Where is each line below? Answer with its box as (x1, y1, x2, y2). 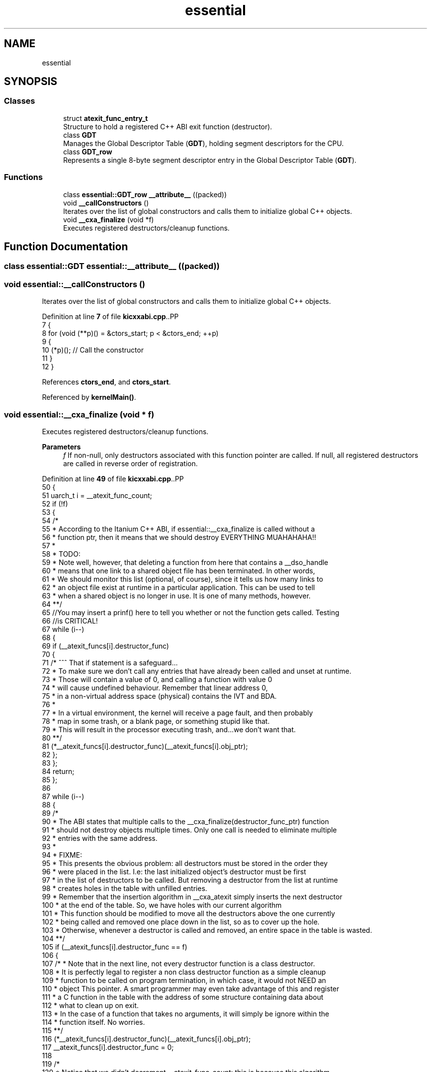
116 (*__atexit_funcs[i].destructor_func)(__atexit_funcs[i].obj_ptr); (42, 1034, 251, 1043)
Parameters (42, 442, 81, 451)
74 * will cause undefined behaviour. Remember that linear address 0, (42, 683, 268, 692)
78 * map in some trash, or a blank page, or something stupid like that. (42, 716, 270, 725)
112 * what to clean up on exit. (42, 1001, 139, 1010)
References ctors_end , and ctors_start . (42, 378, 171, 387)
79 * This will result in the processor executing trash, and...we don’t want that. (42, 725, 296, 734)
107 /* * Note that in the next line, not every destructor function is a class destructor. (42, 959, 315, 968)
